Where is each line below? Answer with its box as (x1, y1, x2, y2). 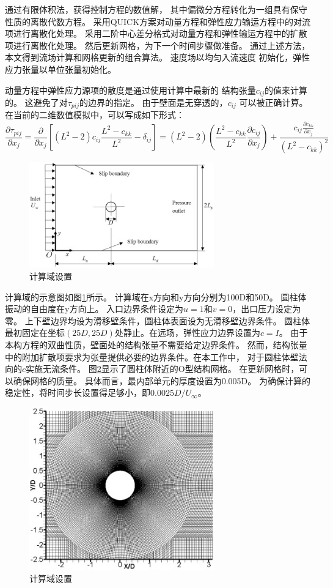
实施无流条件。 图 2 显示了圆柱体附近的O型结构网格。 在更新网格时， (26, 362, 299, 375)
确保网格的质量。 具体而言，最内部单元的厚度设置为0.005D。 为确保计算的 (13, 374, 310, 387)
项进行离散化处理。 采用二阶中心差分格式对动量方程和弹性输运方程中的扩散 (5, 27, 307, 40)
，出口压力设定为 (232, 302, 301, 315)
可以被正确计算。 (239, 96, 308, 109)
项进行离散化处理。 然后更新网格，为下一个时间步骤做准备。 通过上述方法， (5, 39, 310, 51)
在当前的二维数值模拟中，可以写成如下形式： (5, 108, 185, 121)
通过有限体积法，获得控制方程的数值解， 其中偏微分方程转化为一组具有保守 (5, 3, 307, 15)
